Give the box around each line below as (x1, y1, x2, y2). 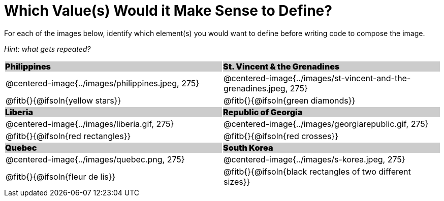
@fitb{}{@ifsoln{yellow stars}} (6, 95, 121, 106)
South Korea (223, 142, 273, 153)
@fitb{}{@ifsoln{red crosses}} (224, 130, 338, 141)
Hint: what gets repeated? (4, 44, 91, 53)
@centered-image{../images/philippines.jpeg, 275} (6, 78, 200, 88)
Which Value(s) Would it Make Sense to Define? (4, 2, 332, 19)
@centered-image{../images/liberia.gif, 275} (6, 118, 174, 129)
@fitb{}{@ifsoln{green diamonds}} (224, 95, 356, 106)
